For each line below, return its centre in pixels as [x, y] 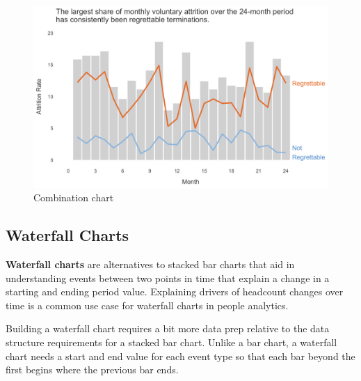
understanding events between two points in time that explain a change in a [168, 278]
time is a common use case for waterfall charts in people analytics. [147, 305]
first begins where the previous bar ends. [92, 370]
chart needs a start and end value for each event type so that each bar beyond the [180, 356]
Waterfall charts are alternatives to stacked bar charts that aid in [150, 264]
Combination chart [74, 197]
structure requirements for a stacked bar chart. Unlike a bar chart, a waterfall [171, 342]
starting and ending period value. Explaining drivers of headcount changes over [175, 291]
